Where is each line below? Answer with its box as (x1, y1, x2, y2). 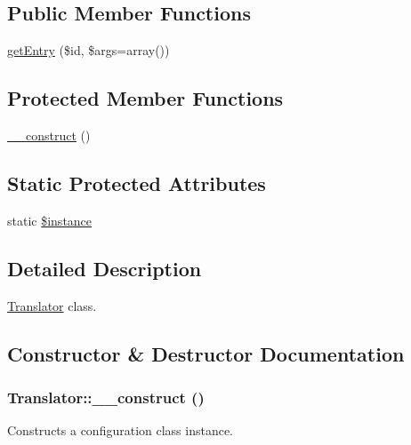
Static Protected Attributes (7, 169, 266, 196)
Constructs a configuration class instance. (7, 421, 234, 440)
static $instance (7, 211, 93, 229)
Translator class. (7, 296, 97, 314)
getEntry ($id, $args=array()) (7, 41, 170, 60)
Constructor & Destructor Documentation (7, 339, 405, 367)
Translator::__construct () (7, 385, 205, 408)
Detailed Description (7, 254, 202, 282)
